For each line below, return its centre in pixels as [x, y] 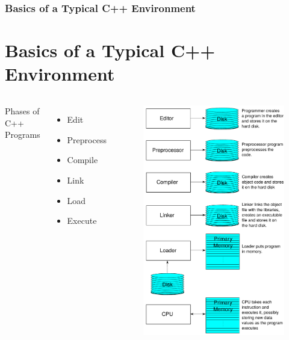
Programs [23, 134]
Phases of [22, 111]
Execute [82, 221]
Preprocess [87, 139]
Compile [82, 160]
